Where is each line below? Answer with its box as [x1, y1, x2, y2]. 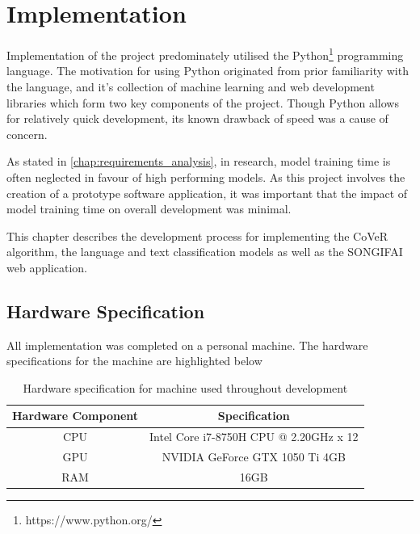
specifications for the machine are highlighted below [6, 352, 262, 369]
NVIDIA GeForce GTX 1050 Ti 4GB [162, 448, 346, 465]
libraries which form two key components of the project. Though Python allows [6, 94, 399, 111]
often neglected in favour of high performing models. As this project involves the [6, 168, 405, 185]
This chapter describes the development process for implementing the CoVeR [6, 227, 388, 244]
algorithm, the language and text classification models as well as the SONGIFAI [6, 243, 403, 260]
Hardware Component [12, 407, 139, 424]
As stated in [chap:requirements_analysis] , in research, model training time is [6, 153, 391, 170]
